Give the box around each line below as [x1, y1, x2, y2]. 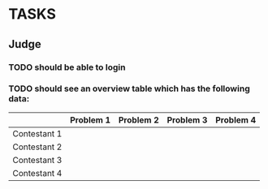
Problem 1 [70, 114, 111, 126]
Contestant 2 [12, 141, 63, 152]
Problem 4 [214, 114, 257, 126]
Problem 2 [118, 114, 160, 126]
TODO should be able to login [8, 62, 126, 73]
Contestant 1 [12, 127, 63, 139]
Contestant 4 [12, 167, 63, 178]
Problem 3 [166, 114, 208, 126]
